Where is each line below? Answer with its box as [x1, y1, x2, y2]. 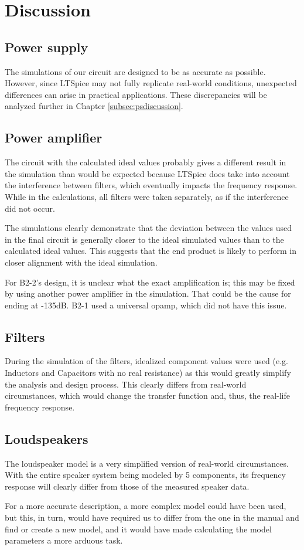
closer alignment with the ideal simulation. [5, 256, 158, 268]
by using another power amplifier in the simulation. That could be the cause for [5, 287, 291, 300]
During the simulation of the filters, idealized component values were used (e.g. [5, 355, 288, 367]
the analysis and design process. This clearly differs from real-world [5, 378, 247, 390]
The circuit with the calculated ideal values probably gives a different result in [5, 156, 286, 168]
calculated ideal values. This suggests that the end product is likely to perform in [5, 245, 296, 257]
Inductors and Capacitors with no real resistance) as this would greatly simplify [5, 366, 291, 379]
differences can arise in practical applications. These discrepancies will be [5, 88, 267, 100]
